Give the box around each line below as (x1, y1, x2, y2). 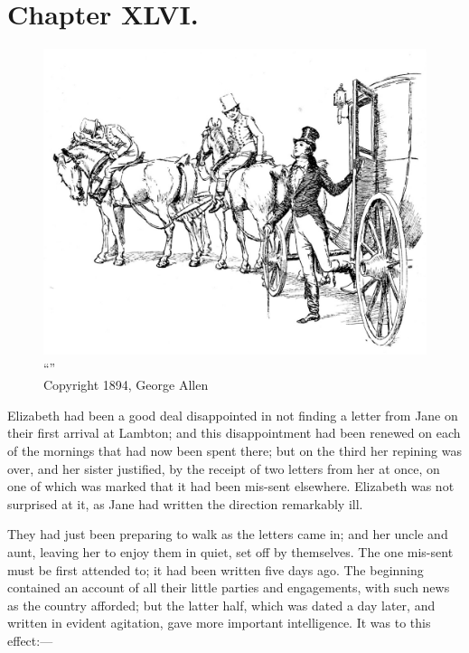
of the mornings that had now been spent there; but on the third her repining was (7, 440, 462, 459)
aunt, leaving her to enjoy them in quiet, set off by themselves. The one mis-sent (7, 542, 454, 561)
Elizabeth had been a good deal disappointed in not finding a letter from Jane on (7, 405, 458, 424)
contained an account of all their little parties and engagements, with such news (7, 578, 450, 597)
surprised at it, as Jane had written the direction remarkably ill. (7, 494, 363, 513)
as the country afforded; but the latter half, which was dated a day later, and (7, 595, 436, 614)
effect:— (7, 630, 53, 649)
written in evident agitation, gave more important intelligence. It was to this (7, 613, 431, 632)
